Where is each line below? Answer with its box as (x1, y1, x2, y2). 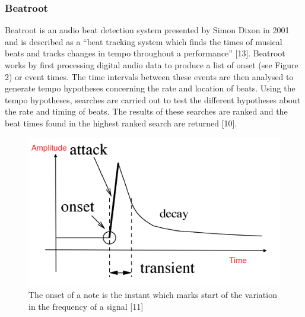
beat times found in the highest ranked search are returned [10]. (5, 116, 237, 129)
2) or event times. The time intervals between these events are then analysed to (5, 70, 294, 83)
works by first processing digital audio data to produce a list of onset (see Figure (5, 59, 298, 71)
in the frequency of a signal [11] (28, 300, 144, 312)
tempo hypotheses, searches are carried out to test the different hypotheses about (5, 93, 301, 106)
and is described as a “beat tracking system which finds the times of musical (5, 35, 282, 47)
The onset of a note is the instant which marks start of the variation (28, 289, 277, 301)
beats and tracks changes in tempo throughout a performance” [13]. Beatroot (5, 47, 285, 59)
